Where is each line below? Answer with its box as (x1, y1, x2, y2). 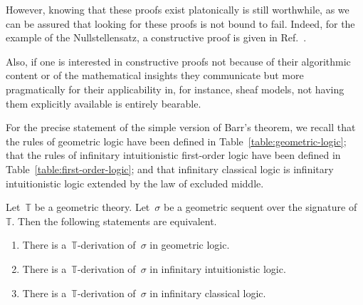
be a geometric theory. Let (34, 200, 150, 214)
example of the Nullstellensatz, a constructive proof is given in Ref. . (6, 30, 307, 45)
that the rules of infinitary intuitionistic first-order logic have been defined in (6, 148, 341, 162)
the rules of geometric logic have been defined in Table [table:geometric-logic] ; (6, 133, 347, 148)
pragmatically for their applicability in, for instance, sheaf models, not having (6, 81, 344, 96)
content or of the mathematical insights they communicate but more (6, 68, 304, 83)
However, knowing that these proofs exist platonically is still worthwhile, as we (6, 2, 349, 16)
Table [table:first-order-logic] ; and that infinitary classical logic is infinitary (6, 161, 334, 176)
